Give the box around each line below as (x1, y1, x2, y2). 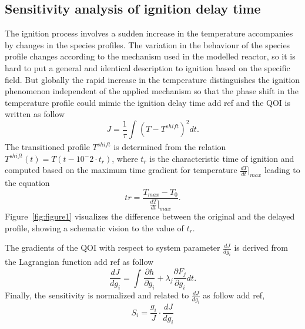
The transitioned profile (5, 141, 90, 153)
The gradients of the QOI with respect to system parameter (5, 241, 220, 254)
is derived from (234, 241, 289, 254)
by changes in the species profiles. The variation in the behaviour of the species (5, 38, 290, 51)
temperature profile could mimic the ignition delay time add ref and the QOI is (5, 96, 290, 108)
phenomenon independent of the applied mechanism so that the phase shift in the (5, 85, 299, 97)
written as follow (5, 108, 65, 120)
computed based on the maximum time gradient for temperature (5, 164, 237, 176)
